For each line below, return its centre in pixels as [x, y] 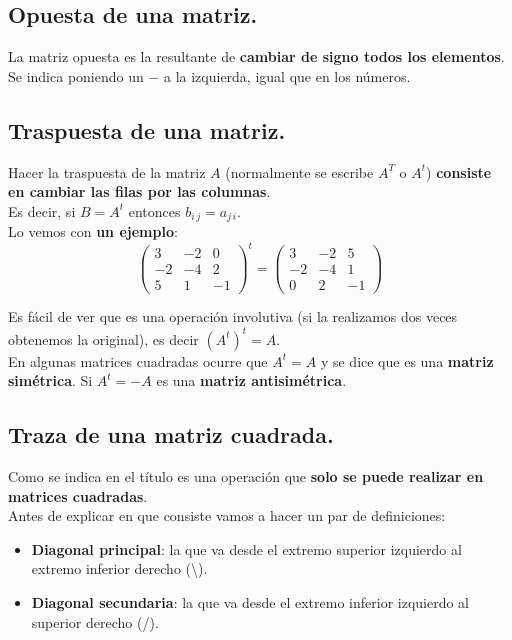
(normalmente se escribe [299, 171]
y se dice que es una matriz [407, 360]
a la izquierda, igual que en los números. [287, 75]
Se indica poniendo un [76, 75]
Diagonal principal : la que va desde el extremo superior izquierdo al [246, 548]
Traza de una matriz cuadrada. [171, 434]
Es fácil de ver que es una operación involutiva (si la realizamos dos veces [233, 316]
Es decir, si [42, 210]
